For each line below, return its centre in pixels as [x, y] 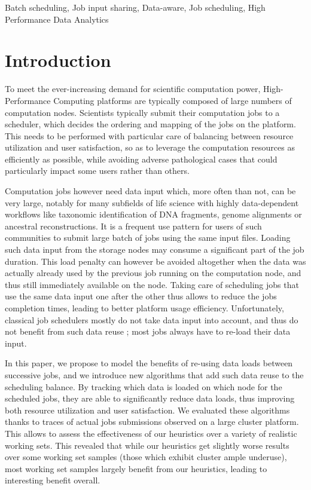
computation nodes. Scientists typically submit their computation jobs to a [142, 112]
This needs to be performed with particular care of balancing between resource [149, 135]
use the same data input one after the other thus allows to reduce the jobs [141, 296]
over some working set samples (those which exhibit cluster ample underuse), [146, 457]
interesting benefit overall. [53, 480]
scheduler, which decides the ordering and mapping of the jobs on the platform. [150, 124]
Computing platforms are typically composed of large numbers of [173, 100]
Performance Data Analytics [57, 19]
